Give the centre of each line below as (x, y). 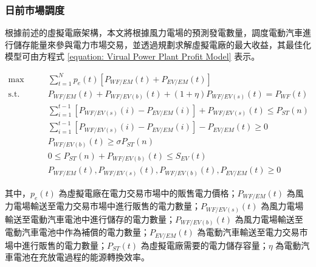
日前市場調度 (35, 9)
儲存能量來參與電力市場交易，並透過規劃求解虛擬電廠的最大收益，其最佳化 (162, 44)
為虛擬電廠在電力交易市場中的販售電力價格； (148, 192)
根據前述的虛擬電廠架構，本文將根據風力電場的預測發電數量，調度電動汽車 (154, 33)
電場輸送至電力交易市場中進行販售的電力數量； (107, 206)
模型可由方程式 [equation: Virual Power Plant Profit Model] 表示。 (132, 56)
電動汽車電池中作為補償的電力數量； (77, 232)
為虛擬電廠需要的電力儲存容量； (204, 245)
